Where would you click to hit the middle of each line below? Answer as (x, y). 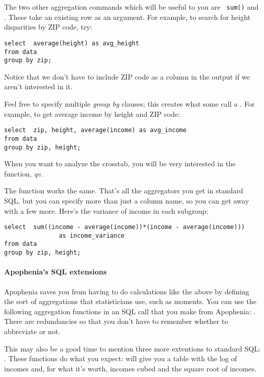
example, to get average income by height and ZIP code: (92, 114)
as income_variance (92, 235)
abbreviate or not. (32, 331)
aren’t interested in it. (38, 86)
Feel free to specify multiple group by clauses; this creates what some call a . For (129, 104)
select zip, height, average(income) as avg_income (95, 130)
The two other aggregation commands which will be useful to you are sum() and (131, 7)
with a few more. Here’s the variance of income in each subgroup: (106, 210)
